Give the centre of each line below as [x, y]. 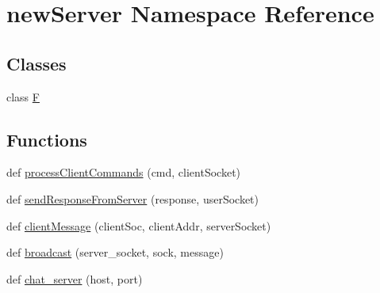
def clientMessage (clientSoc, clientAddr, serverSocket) [139, 225]
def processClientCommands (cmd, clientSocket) [124, 172]
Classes [36, 63]
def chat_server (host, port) [75, 278]
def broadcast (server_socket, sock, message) [115, 252]
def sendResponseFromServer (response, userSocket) [132, 198]
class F [23, 96]
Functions [47, 139]
